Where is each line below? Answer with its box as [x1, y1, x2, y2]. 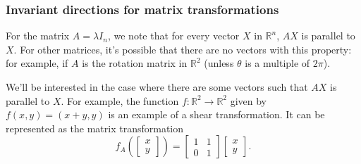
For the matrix [6, 28, 70, 43]
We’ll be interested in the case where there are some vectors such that [6, 80, 308, 94]
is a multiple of [245, 56, 310, 70]
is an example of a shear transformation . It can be [108, 107, 325, 122]
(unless [204, 56, 234, 70]
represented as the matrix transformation [6, 120, 184, 135]
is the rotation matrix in [82, 56, 188, 70]
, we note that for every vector [107, 28, 240, 43]
